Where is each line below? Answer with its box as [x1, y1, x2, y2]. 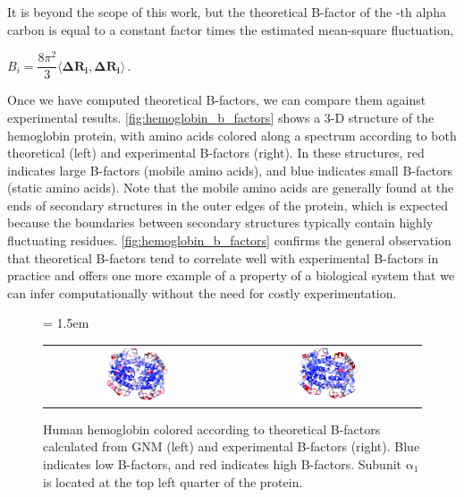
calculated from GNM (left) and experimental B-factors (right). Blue [43, 437, 420, 456]
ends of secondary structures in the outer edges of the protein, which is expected [7, 195, 448, 214]
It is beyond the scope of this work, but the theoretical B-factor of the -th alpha [7, 3, 446, 21]
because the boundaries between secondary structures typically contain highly [7, 213, 434, 232]
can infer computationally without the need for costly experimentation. [7, 283, 397, 302]
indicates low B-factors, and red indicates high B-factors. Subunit [43, 455, 402, 474]
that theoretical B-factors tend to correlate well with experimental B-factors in [7, 248, 439, 267]
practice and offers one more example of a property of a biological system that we [7, 266, 455, 285]
